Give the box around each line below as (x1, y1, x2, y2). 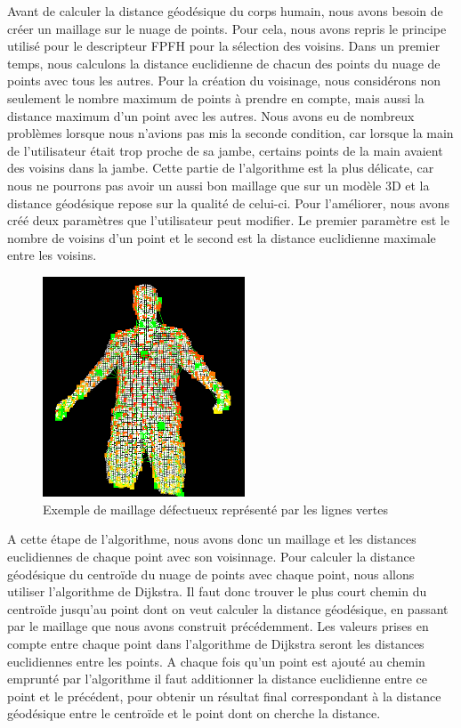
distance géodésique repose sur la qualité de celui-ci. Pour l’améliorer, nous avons (7, 193, 450, 212)
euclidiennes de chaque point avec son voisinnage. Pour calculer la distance (7, 547, 415, 566)
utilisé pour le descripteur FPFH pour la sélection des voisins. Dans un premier (7, 36, 441, 55)
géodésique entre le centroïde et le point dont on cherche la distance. (7, 704, 381, 723)
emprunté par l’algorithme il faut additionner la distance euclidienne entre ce (7, 669, 428, 688)
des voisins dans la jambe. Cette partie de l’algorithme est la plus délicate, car (7, 158, 434, 177)
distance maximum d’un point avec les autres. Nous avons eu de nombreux (7, 106, 415, 125)
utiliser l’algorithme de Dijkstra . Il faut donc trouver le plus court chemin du (7, 582, 427, 601)
